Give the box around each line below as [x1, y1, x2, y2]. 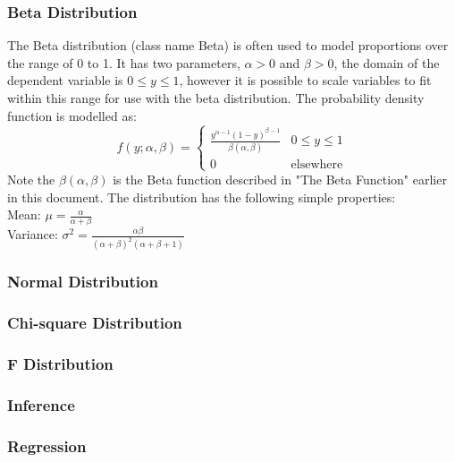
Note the [7, 169, 55, 188]
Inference [7, 393, 75, 415]
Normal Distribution [7, 270, 158, 293]
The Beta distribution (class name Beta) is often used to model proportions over [7, 36, 449, 55]
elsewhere [291, 158, 343, 171]
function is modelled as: [7, 106, 137, 124]
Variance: [7, 225, 58, 244]
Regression [7, 434, 87, 457]
